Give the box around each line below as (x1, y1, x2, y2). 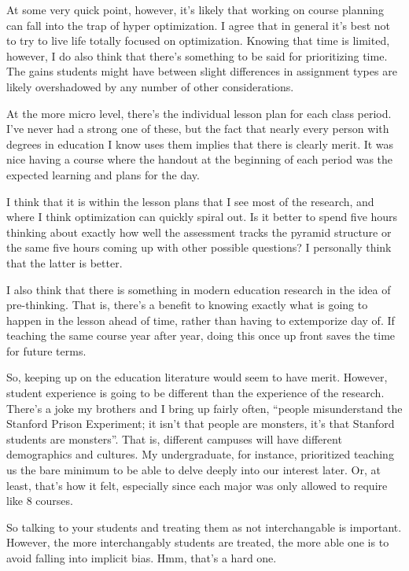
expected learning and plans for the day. (6, 166, 200, 182)
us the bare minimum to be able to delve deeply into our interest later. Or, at (6, 462, 381, 478)
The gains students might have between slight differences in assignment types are (6, 63, 397, 79)
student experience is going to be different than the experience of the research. (6, 385, 385, 401)
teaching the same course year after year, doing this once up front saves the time (6, 327, 396, 344)
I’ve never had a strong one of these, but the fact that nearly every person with (6, 120, 389, 137)
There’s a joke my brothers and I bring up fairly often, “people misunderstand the (6, 400, 403, 416)
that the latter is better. (6, 254, 123, 271)
